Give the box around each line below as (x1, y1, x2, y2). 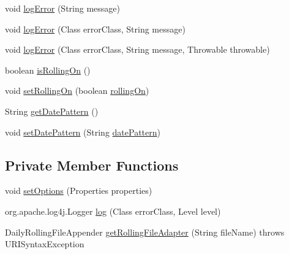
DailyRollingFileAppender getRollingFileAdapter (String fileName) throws (5, 225, 285, 238)
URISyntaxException (5, 237, 84, 250)
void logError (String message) (5, 2, 120, 14)
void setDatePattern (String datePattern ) (5, 125, 160, 138)
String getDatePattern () (5, 104, 99, 117)
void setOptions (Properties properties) (5, 184, 152, 197)
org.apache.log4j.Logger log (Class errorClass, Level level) (5, 204, 221, 217)
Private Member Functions (5, 155, 179, 174)
